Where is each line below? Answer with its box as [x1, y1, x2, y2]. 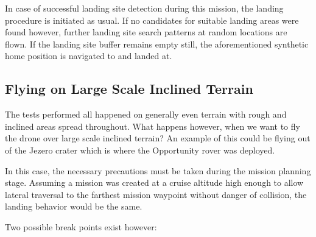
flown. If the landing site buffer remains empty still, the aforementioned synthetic [5, 37, 309, 50]
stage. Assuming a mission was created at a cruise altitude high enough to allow [5, 176, 304, 189]
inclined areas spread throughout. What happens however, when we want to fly [5, 119, 300, 132]
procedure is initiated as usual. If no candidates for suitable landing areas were [5, 13, 299, 26]
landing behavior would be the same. [5, 200, 142, 213]
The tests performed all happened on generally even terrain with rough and [5, 108, 287, 121]
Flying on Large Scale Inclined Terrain [5, 79, 253, 98]
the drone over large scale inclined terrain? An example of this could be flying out [5, 132, 311, 144]
